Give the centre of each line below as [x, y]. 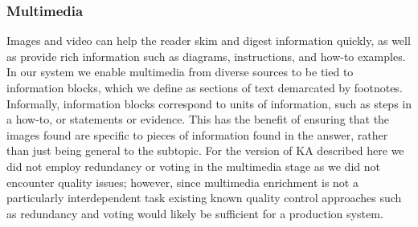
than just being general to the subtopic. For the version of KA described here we [205, 150]
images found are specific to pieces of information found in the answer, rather [197, 134]
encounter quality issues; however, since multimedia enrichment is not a [182, 182]
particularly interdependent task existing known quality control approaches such [204, 198]
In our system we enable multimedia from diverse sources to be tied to [180, 72]
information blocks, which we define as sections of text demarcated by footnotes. [205, 87]
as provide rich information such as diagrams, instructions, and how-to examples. [206, 56]
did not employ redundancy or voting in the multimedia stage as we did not [193, 166]
